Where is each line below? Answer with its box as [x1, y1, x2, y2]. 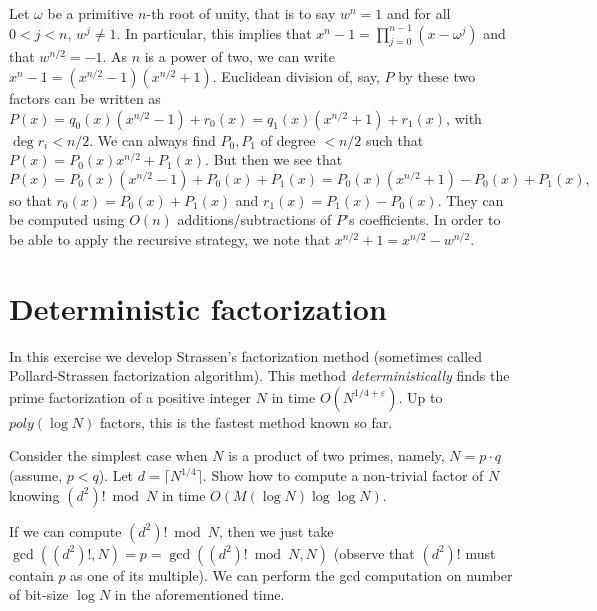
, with [446, 107, 482, 128]
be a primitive [47, 3, 134, 23]
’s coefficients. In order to [345, 209, 501, 230]
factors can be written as [9, 87, 161, 108]
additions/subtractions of [177, 209, 332, 230]
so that [9, 189, 52, 210]
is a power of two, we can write [144, 46, 335, 67]
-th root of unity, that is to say [146, 3, 336, 23]
